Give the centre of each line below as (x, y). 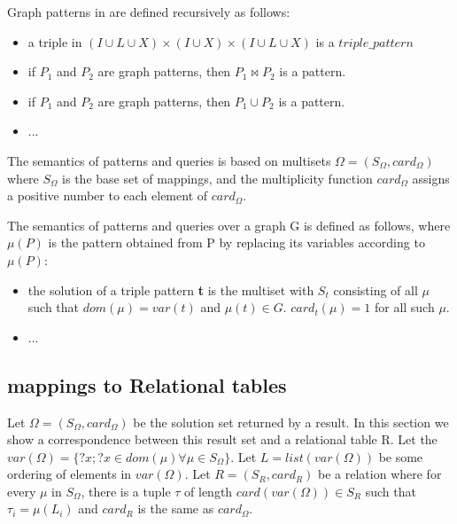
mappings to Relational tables (147, 384)
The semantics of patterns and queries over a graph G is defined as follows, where (229, 225)
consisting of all (376, 289)
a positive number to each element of (108, 196)
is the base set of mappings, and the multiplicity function (217, 178)
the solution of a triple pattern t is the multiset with (171, 289)
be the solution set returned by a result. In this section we (291, 422)
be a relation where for (380, 474)
